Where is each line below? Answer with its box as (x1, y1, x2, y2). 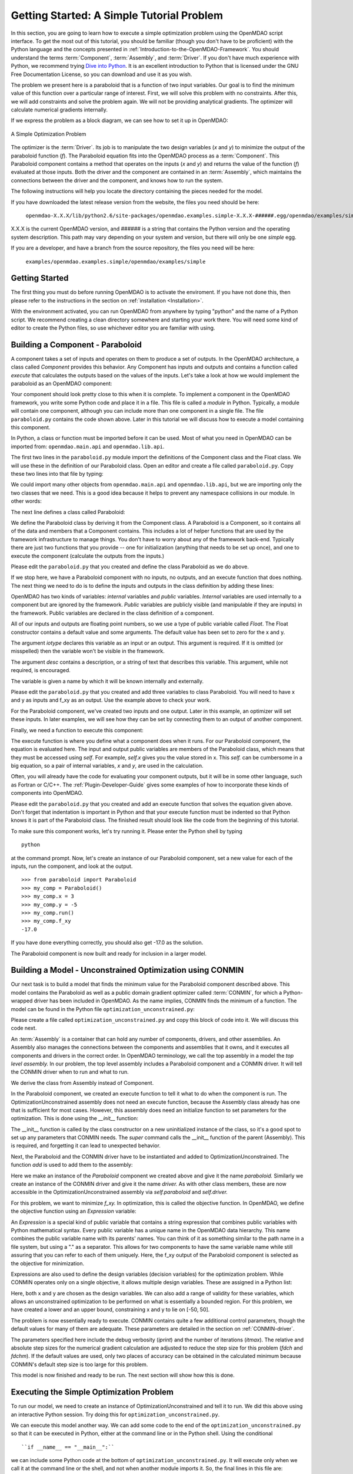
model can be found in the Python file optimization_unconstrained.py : (11, 1005, 195, 1012)
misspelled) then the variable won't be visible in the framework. (11, 647, 165, 654)
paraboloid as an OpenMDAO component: (11, 380, 112, 387)
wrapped (11, 997, 33, 1005)
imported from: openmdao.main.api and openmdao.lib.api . (11, 443, 165, 450)
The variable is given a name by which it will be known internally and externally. (11, 677, 204, 685)
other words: (11, 498, 42, 505)
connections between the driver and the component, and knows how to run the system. (11, 177, 224, 184)
